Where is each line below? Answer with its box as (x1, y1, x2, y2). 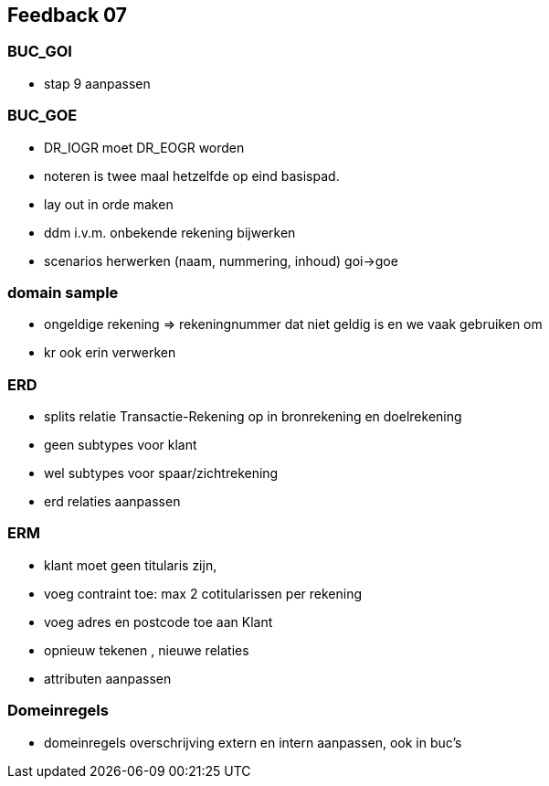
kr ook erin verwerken (44, 345, 176, 361)
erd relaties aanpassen (44, 494, 181, 510)
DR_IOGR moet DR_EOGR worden (44, 139, 245, 155)
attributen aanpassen (44, 670, 172, 686)
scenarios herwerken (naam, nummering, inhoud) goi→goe (44, 252, 398, 269)
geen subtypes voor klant (44, 437, 197, 453)
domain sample (7, 282, 119, 302)
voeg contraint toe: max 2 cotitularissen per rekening (44, 585, 362, 601)
